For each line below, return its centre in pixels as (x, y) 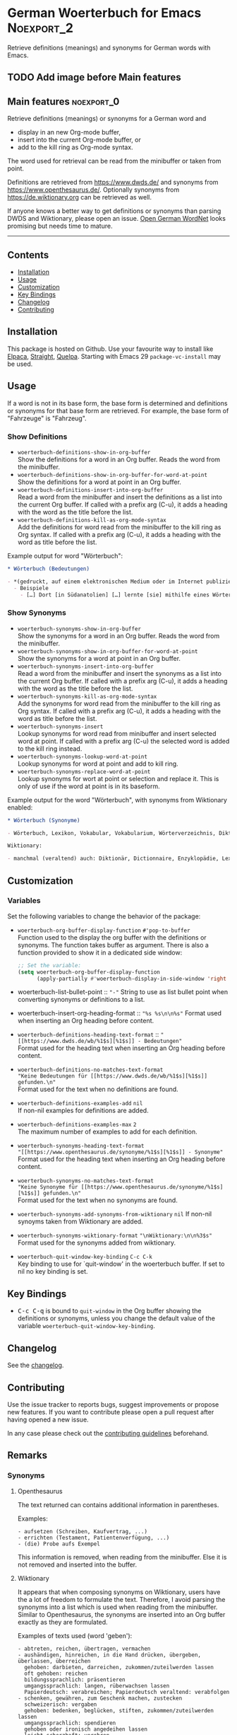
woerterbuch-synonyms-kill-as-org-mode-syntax (87, 696)
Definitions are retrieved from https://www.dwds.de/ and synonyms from (113, 183)
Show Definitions (37, 437)
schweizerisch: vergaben (61, 1704)
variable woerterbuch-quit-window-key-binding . (86, 1326)
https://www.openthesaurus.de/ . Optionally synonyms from (93, 190)
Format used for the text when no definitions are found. (98, 1089)
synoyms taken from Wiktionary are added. (80, 1221)
